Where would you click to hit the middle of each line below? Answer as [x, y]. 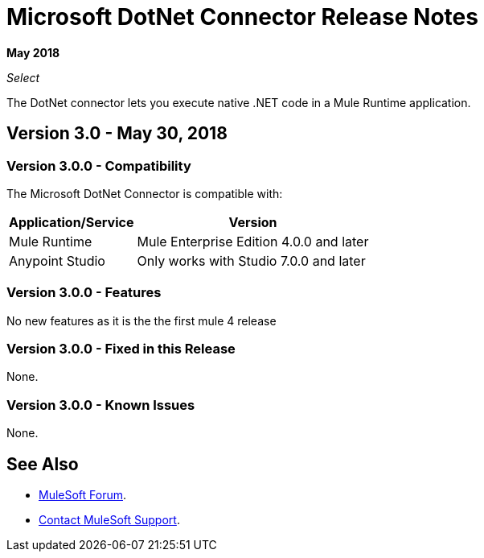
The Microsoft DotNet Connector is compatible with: [145, 193]
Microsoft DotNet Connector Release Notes [242, 17]
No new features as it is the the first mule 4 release [142, 320]
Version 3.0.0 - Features [84, 293]
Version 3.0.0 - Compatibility [99, 165]
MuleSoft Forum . [83, 495]
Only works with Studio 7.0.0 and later [251, 260]
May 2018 [33, 52]
